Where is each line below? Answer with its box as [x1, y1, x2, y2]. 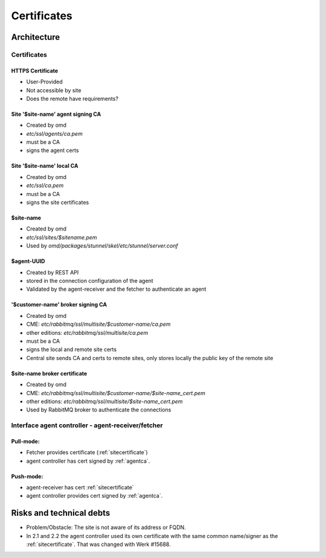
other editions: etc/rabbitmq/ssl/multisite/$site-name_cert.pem [26, 398, 184, 405]
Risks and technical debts [11, 508, 110, 518]
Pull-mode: [11, 437, 40, 445]
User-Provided [26, 78, 63, 86]
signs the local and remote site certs [26, 346, 117, 353]
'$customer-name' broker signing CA [11, 301, 107, 308]
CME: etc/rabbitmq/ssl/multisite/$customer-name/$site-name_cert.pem [26, 389, 205, 396]
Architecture [11, 32, 60, 42]
